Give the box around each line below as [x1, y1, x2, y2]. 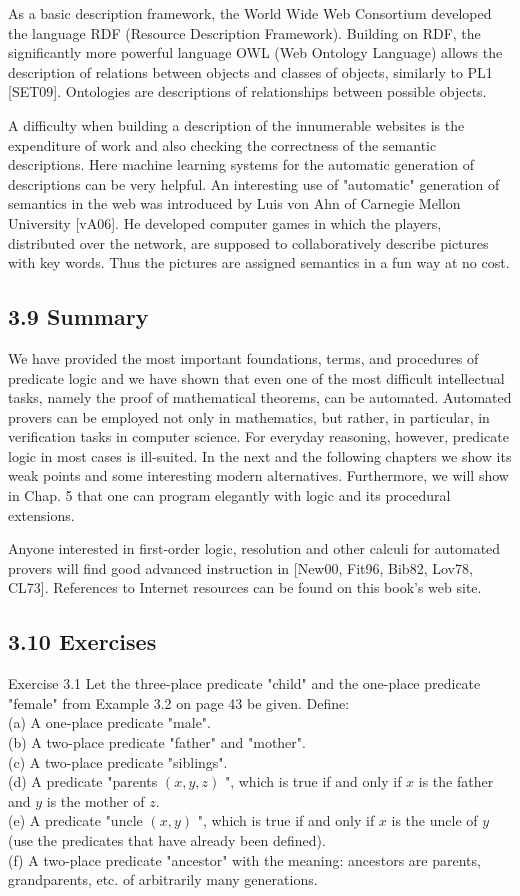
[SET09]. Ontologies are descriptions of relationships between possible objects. [8, 81, 487, 102]
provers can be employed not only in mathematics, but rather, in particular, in [8, 406, 490, 427]
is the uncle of [391, 810, 478, 831]
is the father [418, 771, 494, 792]
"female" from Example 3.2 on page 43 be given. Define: [8, 692, 350, 713]
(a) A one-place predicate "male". [8, 712, 211, 733]
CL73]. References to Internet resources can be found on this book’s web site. [8, 577, 482, 598]
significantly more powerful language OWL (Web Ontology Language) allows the [8, 42, 503, 63]
